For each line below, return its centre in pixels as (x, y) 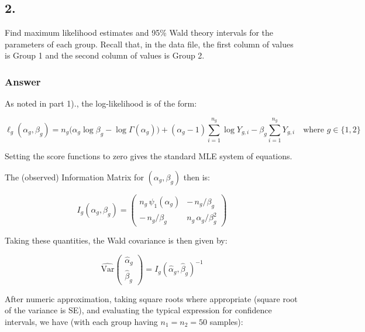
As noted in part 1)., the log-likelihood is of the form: (101, 103)
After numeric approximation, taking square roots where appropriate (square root (151, 298)
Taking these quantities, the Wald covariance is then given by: (116, 240)
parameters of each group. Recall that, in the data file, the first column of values (149, 44)
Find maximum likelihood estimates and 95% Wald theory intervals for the (139, 32)
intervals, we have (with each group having (81, 321)
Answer (23, 81)
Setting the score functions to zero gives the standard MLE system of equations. (149, 156)
